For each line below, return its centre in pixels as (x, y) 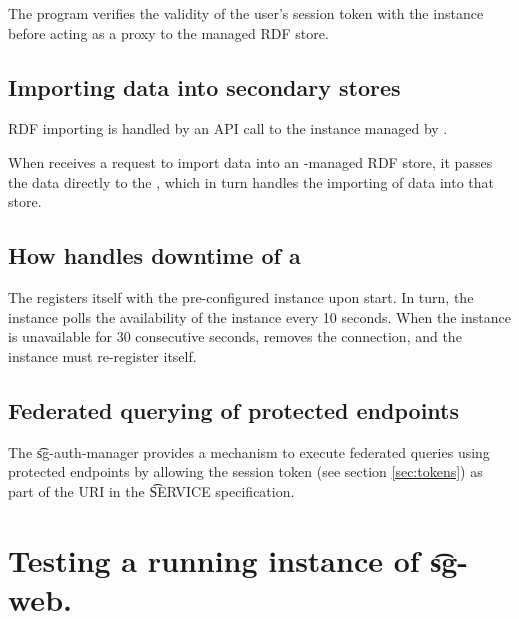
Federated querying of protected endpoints (233, 409)
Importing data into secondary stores (204, 86)
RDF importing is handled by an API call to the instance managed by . (228, 128)
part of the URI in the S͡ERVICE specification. (151, 490)
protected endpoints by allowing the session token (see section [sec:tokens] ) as (245, 471)
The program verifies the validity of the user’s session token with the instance (246, 13)
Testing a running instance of (214, 559)
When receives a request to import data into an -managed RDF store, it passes (250, 161)
